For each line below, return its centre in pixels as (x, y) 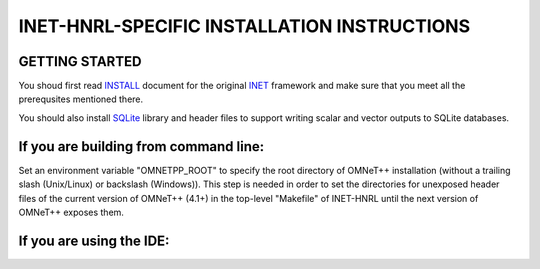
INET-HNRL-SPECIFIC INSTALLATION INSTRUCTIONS (244, 26)
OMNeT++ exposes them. (71, 212)
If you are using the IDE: (94, 240)
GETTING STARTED (80, 61)
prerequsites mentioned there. (81, 99)
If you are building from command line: (141, 146)
